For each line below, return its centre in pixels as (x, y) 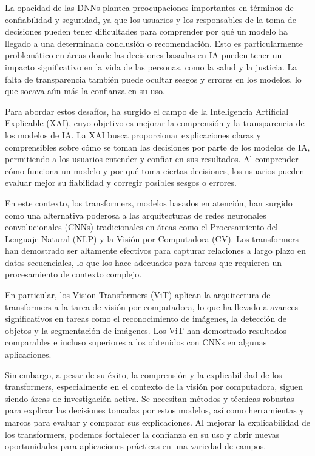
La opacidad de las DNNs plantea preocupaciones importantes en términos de (149, 7)
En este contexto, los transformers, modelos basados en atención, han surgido (149, 202)
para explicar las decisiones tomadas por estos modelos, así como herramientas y (154, 410)
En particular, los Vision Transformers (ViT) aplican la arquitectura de (138, 295)
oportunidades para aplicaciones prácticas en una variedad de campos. (136, 446)
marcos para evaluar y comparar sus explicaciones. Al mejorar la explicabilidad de (158, 422)
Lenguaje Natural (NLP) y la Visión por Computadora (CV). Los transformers (152, 238)
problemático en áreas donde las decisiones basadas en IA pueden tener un (144, 55)
